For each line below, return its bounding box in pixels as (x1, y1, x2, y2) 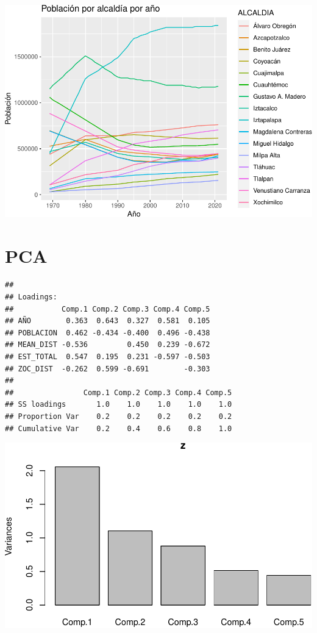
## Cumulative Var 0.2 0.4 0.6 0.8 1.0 (5, 424, 232, 433)
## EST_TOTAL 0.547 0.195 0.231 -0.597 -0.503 (5, 352, 210, 362)
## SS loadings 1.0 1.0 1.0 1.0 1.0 (5, 400, 232, 409)
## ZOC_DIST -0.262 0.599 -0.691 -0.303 (5, 364, 210, 373)
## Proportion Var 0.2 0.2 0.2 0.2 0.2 (5, 412, 232, 421)
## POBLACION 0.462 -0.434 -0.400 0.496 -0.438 (5, 328, 210, 337)
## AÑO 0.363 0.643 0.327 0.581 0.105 (5, 316, 210, 326)
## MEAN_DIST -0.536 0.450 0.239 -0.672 (5, 340, 210, 349)
